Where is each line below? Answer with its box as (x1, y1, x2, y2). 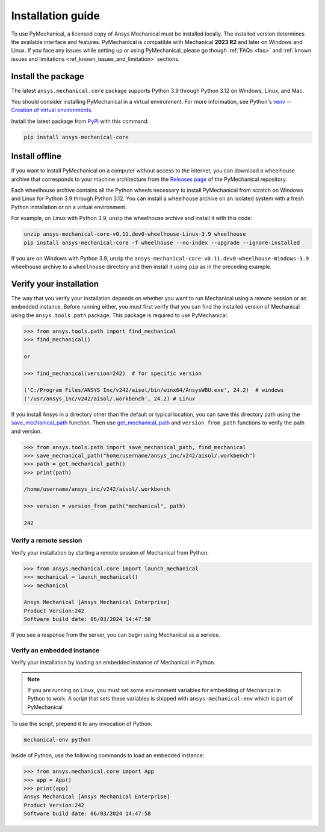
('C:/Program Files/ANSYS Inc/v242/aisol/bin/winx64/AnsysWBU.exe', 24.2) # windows (23, 386, 284, 394)
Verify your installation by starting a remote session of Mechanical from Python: (11, 549, 209, 556)
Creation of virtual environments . (11, 106, 93, 114)
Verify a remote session (11, 537, 82, 545)
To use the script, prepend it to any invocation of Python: (11, 720, 153, 728)
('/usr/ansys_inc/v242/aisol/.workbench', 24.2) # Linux (23, 395, 196, 402)
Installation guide (11, 9, 101, 22)
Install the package (11, 71, 84, 81)
